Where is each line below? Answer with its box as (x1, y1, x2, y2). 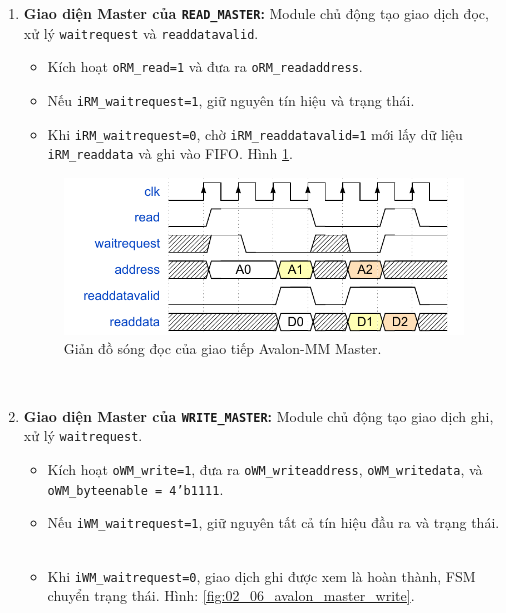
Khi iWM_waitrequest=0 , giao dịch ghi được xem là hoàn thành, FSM (47, 565, 476, 586)
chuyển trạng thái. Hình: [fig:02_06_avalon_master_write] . (47, 585, 415, 606)
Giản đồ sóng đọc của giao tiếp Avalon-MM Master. (63, 338, 382, 359)
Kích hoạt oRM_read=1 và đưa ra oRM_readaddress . (47, 56, 363, 77)
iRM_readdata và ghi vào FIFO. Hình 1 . (47, 143, 293, 164)
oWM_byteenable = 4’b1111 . (47, 478, 224, 499)
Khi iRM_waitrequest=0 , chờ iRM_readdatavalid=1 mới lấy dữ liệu (47, 123, 463, 144)
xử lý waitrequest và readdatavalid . (23, 22, 259, 43)
